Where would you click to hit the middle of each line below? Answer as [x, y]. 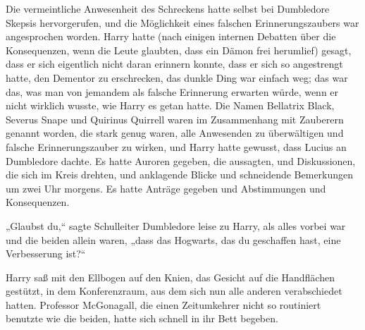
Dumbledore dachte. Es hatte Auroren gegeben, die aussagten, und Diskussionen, [181, 160]
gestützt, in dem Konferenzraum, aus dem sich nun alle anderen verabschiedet [174, 291]
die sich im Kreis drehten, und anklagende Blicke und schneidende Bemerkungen [180, 175]
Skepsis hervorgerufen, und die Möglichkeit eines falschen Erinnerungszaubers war [182, 22]
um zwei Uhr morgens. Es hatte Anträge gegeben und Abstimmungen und [166, 188]
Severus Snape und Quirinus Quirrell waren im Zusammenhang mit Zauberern [175, 119]
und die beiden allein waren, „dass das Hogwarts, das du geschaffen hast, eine [173, 239]
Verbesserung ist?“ [46, 253]
